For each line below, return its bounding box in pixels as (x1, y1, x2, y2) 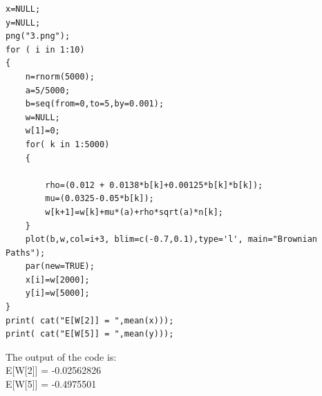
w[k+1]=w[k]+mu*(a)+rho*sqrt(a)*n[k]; (45, 207, 223, 217)
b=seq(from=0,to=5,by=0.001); (25, 99, 164, 109)
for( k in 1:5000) (25, 139, 110, 149)
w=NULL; (25, 112, 60, 122)
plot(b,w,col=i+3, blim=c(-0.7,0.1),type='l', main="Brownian (25, 234, 318, 245)
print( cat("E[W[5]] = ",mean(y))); (6, 329, 174, 339)
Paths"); (6, 247, 46, 258)
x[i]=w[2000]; (25, 274, 90, 285)
